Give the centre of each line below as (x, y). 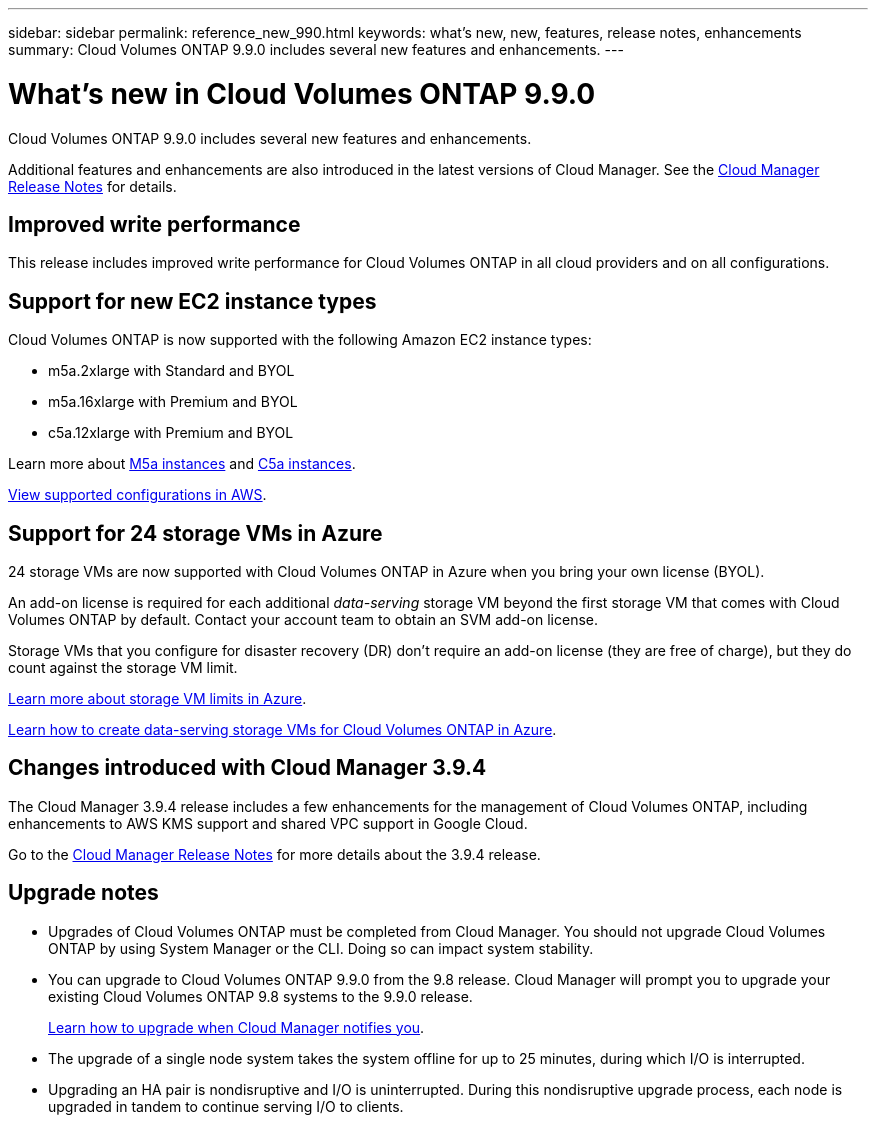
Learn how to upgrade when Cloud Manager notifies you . (236, 1027)
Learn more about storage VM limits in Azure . (157, 699)
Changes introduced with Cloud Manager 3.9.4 (247, 768)
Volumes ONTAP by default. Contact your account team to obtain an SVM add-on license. (303, 620)
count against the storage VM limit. (123, 668)
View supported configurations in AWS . (137, 495)
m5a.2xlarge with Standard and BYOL (171, 371)
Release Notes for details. (92, 186)
